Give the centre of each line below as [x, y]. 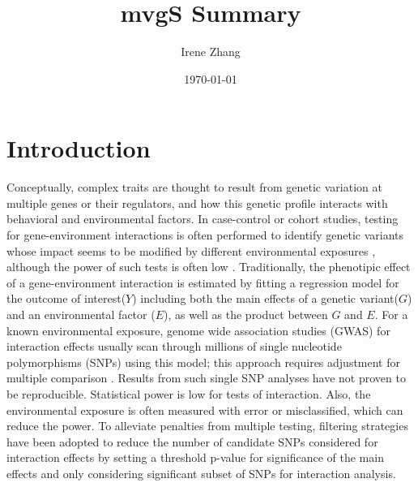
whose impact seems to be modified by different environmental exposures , [191, 250]
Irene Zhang [211, 52]
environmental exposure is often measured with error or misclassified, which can [205, 409]
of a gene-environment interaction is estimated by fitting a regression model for [203, 282]
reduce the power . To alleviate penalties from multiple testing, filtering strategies [207, 426]
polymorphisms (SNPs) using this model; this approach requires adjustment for [203, 362]
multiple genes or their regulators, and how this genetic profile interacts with [197, 203]
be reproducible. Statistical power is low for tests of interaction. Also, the [189, 393]
